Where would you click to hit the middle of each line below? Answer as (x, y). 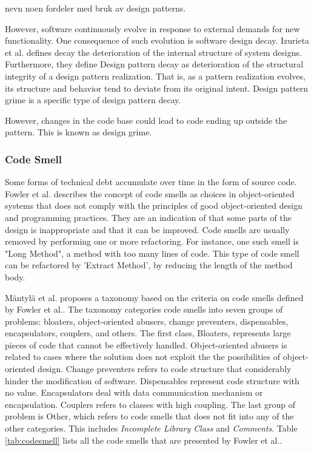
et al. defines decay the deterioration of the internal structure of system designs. (153, 52)
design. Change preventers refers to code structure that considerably (165, 369)
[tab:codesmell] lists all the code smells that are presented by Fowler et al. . (144, 440)
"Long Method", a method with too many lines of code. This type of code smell (152, 253)
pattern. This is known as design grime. (78, 132)
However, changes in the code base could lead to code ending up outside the (146, 120)
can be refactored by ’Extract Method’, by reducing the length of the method (149, 265)
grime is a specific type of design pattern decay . (93, 100)
